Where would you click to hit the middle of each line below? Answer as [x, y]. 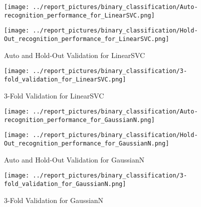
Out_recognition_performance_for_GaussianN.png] [87, 144]
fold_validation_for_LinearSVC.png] [65, 79]
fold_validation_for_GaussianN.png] [65, 184]
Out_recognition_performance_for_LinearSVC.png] [87, 39]
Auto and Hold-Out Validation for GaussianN [74, 159]
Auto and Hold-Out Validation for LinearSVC [75, 55]
